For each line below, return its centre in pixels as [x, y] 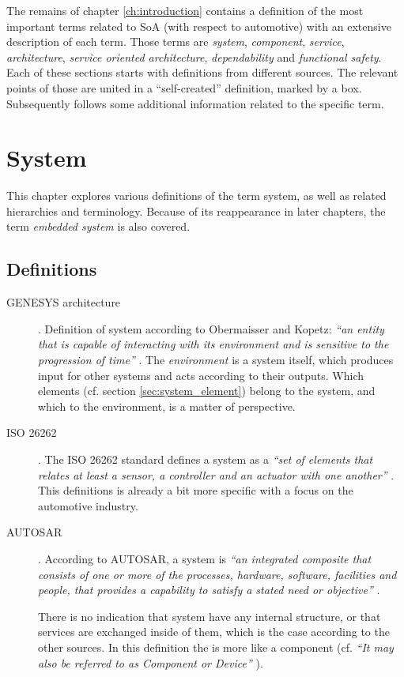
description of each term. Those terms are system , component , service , [176, 41]
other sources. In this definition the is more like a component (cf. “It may [216, 647]
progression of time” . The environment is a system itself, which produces [216, 360]
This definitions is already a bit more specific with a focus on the [196, 490]
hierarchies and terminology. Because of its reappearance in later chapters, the [196, 211]
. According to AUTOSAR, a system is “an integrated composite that [205, 558]
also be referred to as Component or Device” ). [151, 662]
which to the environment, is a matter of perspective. [167, 406]
